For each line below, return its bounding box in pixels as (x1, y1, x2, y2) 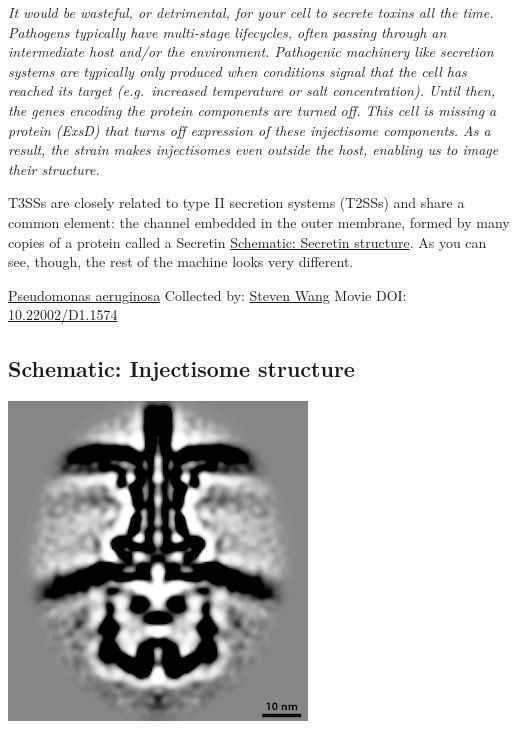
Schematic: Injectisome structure (8, 353, 355, 384)
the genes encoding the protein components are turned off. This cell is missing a (8, 99, 497, 120)
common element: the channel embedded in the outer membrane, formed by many (8, 211, 510, 232)
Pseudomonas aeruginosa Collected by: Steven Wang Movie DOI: (8, 284, 407, 305)
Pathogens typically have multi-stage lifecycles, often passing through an (8, 21, 447, 42)
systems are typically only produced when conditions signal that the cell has (8, 60, 467, 81)
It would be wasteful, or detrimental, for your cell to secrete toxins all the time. (8, 2, 494, 22)
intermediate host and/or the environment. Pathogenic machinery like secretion (8, 41, 494, 62)
